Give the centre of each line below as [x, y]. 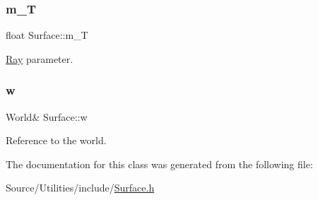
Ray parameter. [40, 58]
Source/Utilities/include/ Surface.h [80, 188]
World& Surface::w [47, 116]
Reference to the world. [56, 140]
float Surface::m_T [47, 35]
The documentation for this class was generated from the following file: [159, 164]
